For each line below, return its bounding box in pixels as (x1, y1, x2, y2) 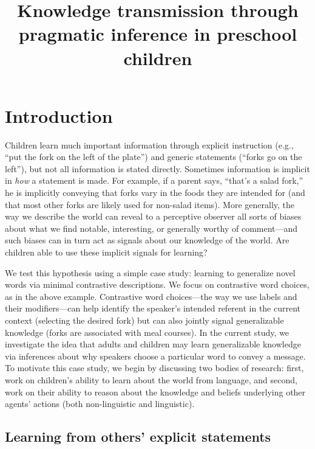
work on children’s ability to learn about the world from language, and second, (5, 373, 297, 386)
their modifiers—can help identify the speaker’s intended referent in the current (5, 302, 301, 315)
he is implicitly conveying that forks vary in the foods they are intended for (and (5, 186, 305, 199)
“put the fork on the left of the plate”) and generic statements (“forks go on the (5, 150, 302, 163)
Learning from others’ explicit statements (5, 427, 271, 446)
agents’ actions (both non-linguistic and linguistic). (5, 397, 195, 410)
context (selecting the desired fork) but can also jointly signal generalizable (5, 314, 284, 326)
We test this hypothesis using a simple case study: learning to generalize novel (5, 266, 296, 279)
